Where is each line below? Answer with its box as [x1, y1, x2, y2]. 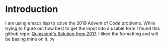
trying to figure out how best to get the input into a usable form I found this [5, 25, 160, 31]
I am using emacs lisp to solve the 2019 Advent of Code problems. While [5, 20, 155, 26]
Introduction [5, 3, 58, 15]
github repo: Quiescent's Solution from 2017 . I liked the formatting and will [5, 30, 158, 36]
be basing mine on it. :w [5, 36, 55, 42]
